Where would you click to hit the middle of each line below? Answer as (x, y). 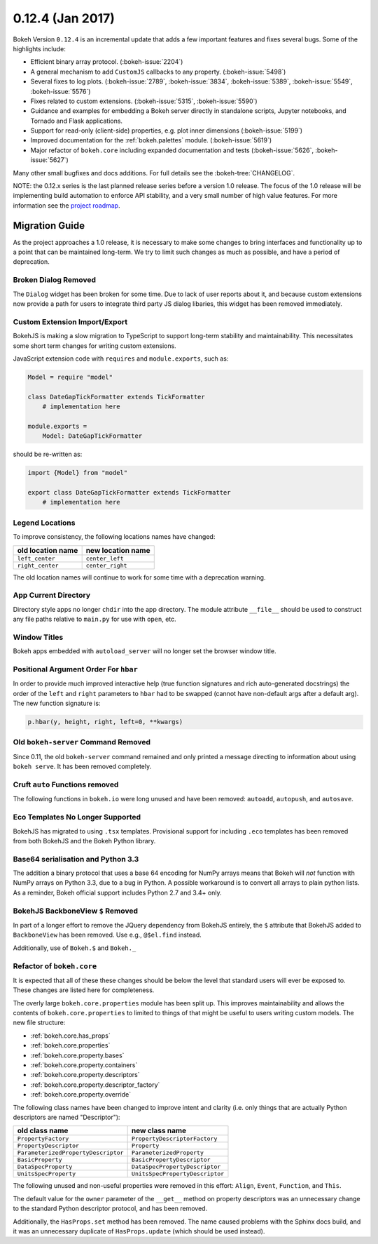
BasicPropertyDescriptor (171, 1160)
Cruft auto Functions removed (66, 784)
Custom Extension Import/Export (70, 321)
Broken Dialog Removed (54, 280)
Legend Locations (44, 523)
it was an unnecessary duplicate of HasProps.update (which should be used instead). (139, 1231)
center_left (105, 558)
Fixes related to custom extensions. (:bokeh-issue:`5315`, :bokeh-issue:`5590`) (144, 101)
